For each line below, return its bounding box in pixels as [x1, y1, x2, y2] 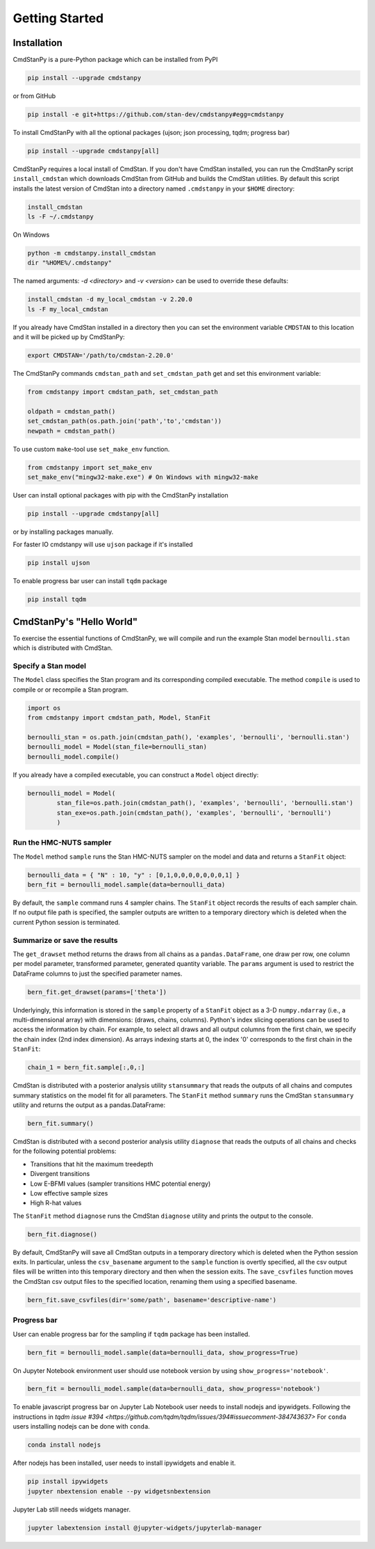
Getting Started [12, 10, 104, 26]
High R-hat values [30, 1199, 82, 1207]
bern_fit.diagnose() [27, 1230, 97, 1238]
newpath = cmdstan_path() [27, 427, 116, 435]
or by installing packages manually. [12, 527, 114, 536]
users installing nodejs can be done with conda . [12, 1422, 151, 1431]
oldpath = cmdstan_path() [27, 407, 116, 415]
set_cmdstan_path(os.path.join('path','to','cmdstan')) [27, 418, 222, 425]
